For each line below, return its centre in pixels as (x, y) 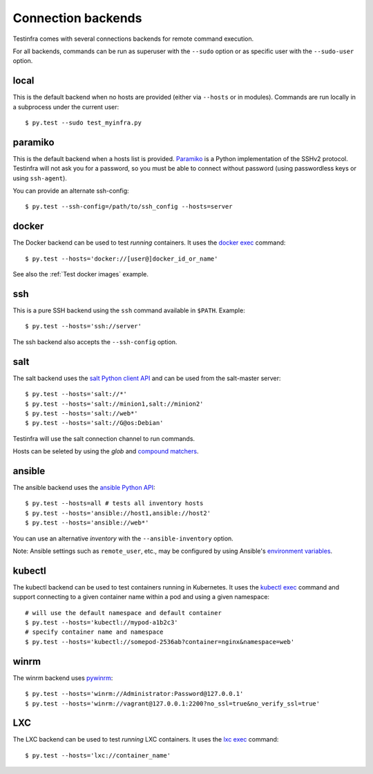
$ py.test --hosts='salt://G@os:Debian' (94, 423)
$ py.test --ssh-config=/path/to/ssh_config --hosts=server (129, 207)
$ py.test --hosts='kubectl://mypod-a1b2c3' (102, 623)
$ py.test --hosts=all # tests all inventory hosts (114, 503)
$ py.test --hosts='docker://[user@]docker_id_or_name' (122, 258)
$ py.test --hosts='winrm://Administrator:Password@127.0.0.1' (134, 694)
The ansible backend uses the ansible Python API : (84, 488)
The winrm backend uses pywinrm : (63, 678)
